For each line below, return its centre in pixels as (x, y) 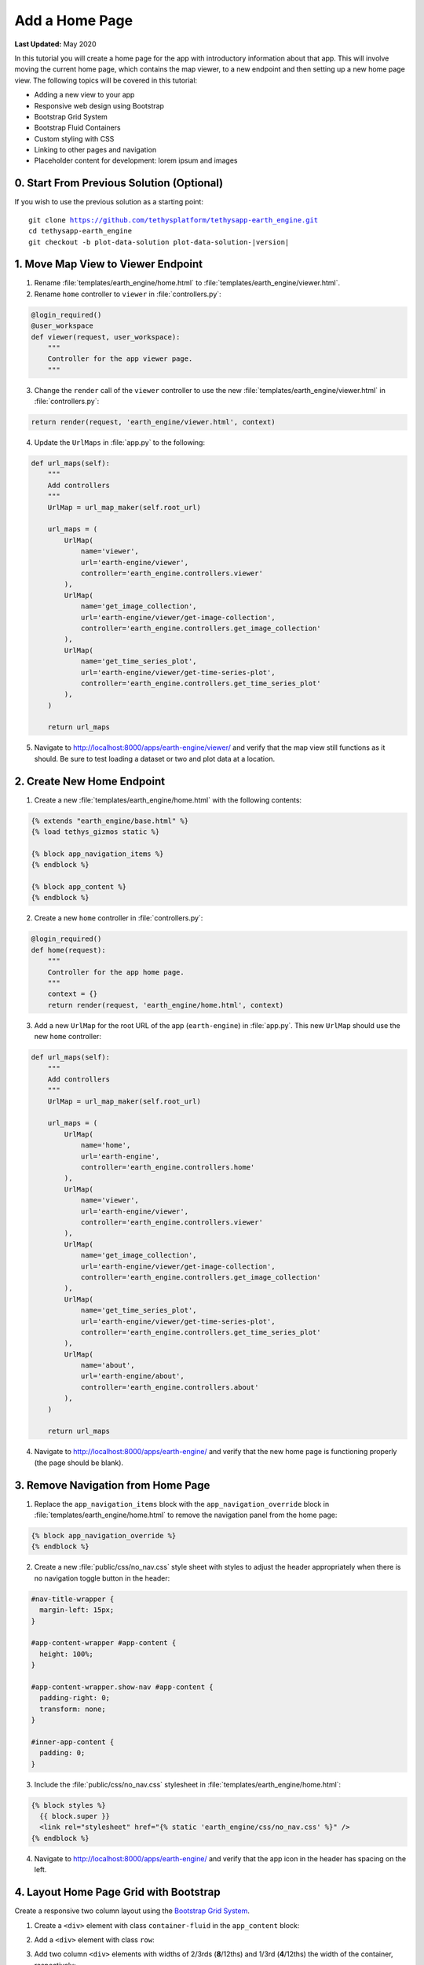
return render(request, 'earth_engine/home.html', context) (166, 1005)
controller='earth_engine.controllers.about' (170, 1387)
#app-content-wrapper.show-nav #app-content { (122, 1687)
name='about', (108, 1365)
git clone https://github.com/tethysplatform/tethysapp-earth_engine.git (174, 220)
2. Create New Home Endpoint (90, 781)
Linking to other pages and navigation (95, 150)
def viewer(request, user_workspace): (106, 337)
